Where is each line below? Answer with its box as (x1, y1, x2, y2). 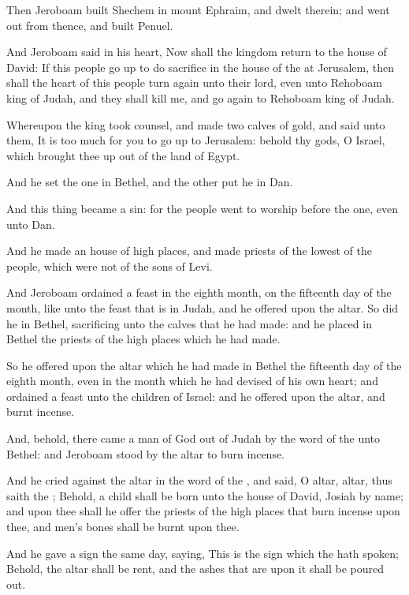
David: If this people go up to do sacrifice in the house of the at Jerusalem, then (6, 58, 394, 75)
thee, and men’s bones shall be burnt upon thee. (6, 518, 240, 535)
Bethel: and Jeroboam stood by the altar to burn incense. (6, 445, 285, 462)
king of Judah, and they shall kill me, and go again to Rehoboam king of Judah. (6, 89, 395, 106)
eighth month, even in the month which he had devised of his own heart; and (6, 372, 378, 389)
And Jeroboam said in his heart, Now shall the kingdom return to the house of (6, 43, 387, 60)
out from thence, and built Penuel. (6, 17, 173, 33)
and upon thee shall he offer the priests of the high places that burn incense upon (6, 503, 400, 519)
